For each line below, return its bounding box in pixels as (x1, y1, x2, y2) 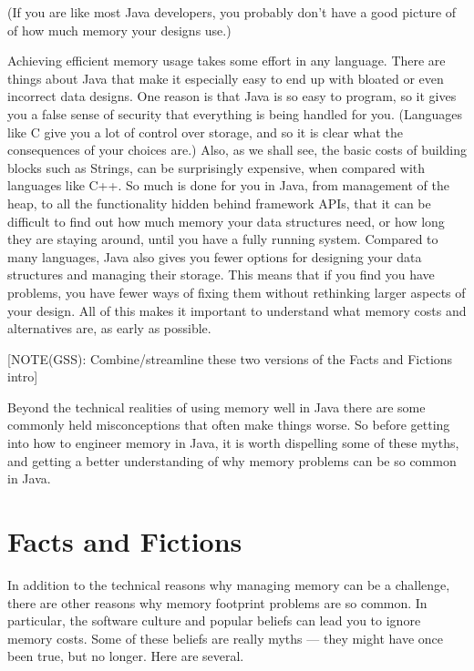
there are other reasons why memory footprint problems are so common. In (7, 593, 428, 612)
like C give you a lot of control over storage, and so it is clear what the (7, 122, 403, 141)
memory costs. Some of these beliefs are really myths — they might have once (7, 628, 443, 647)
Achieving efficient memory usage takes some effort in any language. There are (7, 51, 446, 70)
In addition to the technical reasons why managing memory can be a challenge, (7, 574, 450, 594)
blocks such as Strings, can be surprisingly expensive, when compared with (7, 158, 426, 177)
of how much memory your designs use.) (7, 20, 232, 39)
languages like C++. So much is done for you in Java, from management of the (7, 176, 449, 195)
